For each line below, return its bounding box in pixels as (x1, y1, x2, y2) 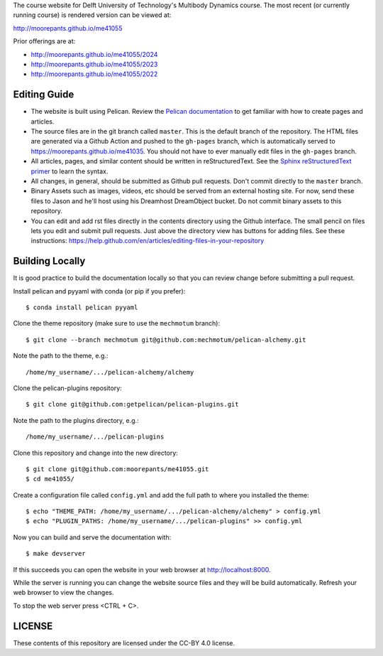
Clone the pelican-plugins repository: (13, 384, 122, 392)
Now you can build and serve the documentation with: (13, 533, 172, 542)
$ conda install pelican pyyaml (26, 303, 138, 312)
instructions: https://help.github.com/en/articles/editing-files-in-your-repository (30, 237, 265, 245)
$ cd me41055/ (26, 475, 74, 483)
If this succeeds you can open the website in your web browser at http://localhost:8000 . (13, 565, 271, 574)
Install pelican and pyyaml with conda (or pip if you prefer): (13, 286, 186, 295)
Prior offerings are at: (13, 37, 76, 45)
